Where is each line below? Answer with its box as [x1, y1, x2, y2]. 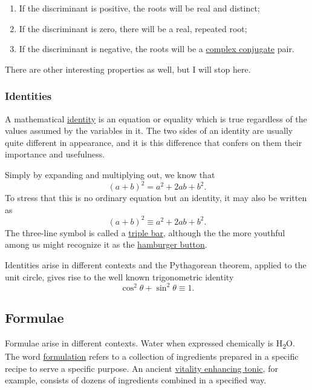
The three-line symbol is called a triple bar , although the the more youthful [5, 226, 285, 239]
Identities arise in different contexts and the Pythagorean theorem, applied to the [5, 258, 307, 271]
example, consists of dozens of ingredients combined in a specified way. [5, 374, 267, 386]
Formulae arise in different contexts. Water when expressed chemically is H [5, 336, 283, 349]
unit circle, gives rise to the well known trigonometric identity [5, 270, 234, 283]
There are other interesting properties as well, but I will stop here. [5, 62, 251, 75]
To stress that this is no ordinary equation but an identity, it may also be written [5, 191, 307, 204]
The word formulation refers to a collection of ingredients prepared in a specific [5, 349, 299, 362]
